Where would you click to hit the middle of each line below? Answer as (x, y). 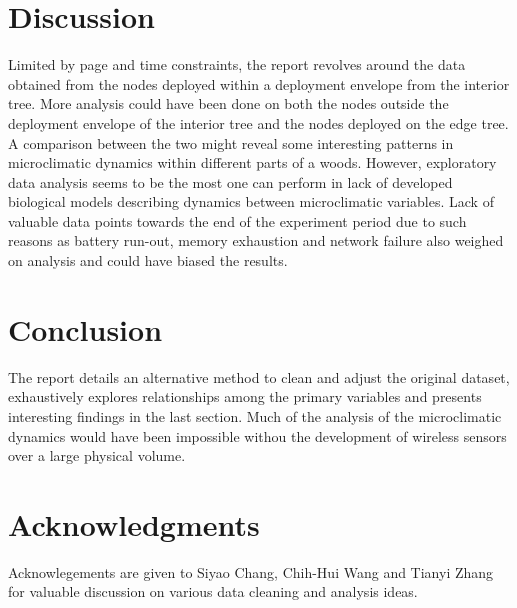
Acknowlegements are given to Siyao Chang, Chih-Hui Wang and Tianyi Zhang (251, 571)
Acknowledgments (134, 523)
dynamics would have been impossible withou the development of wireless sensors (257, 435)
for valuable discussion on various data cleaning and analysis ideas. (213, 591)
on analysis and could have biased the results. (148, 260)
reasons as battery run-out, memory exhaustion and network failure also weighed (256, 240)
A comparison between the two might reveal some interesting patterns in (231, 142)
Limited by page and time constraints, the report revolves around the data (237, 64)
